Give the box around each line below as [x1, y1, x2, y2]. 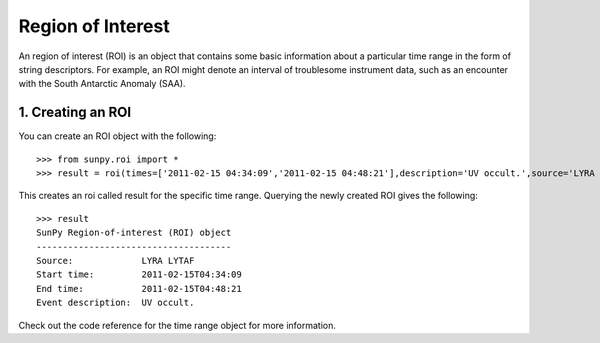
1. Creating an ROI [18, 104, 132, 121]
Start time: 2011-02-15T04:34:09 [36, 269, 242, 280]
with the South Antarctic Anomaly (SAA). [18, 78, 186, 90]
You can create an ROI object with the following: [18, 130, 217, 142]
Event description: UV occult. [36, 297, 195, 309]
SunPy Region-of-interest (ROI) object [36, 227, 232, 239]
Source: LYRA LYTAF [36, 255, 195, 266]
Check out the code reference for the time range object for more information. [18, 319, 337, 331]
